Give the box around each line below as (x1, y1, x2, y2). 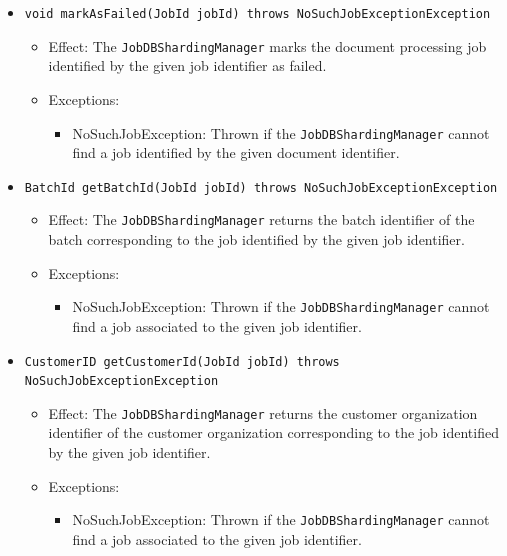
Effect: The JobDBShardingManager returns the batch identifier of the (48, 209, 475, 230)
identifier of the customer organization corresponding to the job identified (48, 422, 499, 443)
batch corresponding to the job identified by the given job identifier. (48, 229, 465, 250)
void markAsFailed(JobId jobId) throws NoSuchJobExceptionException (24, 7, 491, 21)
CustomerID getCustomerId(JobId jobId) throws (24, 354, 340, 369)
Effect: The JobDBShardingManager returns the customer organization (48, 402, 478, 423)
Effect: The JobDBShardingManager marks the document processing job (48, 35, 487, 56)
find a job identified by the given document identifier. (72, 142, 400, 163)
